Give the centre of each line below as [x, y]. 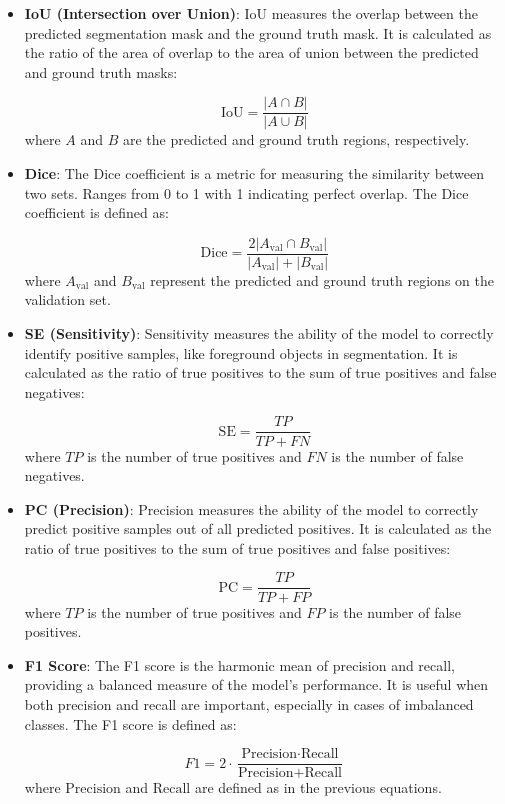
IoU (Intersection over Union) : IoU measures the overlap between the [251, 13]
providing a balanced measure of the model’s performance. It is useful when [256, 684]
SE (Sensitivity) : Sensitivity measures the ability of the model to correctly [259, 333]
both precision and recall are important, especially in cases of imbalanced [249, 703]
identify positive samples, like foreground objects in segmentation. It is [241, 352]
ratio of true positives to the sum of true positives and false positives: [237, 547]
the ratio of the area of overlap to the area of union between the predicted [251, 52]
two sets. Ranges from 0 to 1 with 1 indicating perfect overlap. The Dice [246, 192]
